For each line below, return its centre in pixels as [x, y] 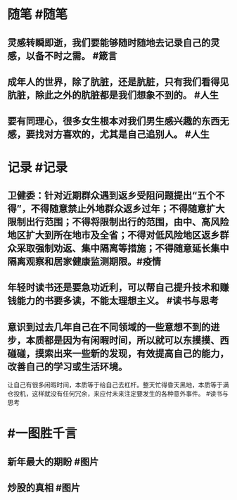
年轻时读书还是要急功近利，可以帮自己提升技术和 [114, 288]
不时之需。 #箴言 [81, 56]
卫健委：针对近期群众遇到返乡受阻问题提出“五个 [111, 195]
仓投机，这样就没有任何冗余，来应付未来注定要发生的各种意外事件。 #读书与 [118, 394]
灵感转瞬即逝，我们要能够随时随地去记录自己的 [109, 43]
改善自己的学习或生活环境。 [68, 367]
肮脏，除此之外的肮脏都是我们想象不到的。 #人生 [113, 95]
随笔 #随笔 [38, 14]
